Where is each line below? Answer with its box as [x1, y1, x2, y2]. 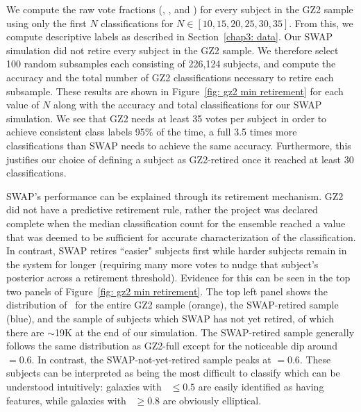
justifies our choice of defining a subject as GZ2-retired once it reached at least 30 [6, 151, 354, 166]
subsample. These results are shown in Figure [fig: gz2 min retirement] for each [6, 83, 344, 98]
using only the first [6, 15, 87, 30]
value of [6, 97, 40, 112]
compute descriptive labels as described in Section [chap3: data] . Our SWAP [6, 29, 333, 44]
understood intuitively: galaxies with [6, 379, 162, 394]
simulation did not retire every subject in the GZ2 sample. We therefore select [6, 42, 339, 57]
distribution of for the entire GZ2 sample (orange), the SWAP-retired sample [6, 297, 339, 312]
